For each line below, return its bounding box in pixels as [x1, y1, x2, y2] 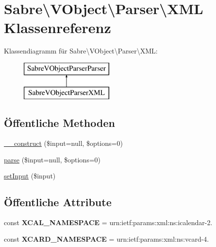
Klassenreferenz [4, 18, 111, 37]
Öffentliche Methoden [4, 115, 115, 130]
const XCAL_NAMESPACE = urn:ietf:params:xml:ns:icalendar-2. [4, 217, 213, 228]
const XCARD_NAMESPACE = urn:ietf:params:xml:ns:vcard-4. [4, 233, 209, 244]
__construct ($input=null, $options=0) [4, 138, 123, 148]
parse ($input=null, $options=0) [4, 154, 100, 164]
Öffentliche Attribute [4, 194, 112, 210]
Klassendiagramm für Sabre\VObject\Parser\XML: [4, 46, 158, 56]
